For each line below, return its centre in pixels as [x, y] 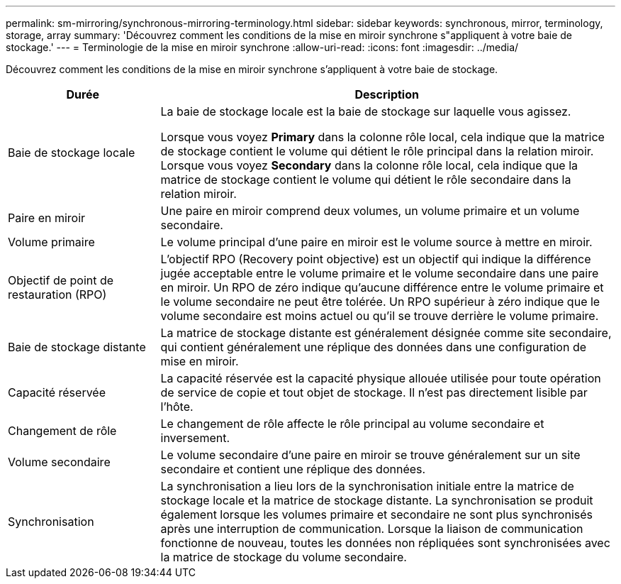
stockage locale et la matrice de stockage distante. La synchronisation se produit [377, 500]
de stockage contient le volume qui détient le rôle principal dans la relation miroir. [377, 151]
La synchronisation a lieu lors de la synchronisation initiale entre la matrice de [367, 486]
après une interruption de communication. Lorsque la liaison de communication [372, 529]
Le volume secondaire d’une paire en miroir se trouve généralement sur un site [370, 455]
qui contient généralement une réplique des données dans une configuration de [374, 347]
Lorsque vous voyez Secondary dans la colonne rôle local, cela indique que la [369, 165]
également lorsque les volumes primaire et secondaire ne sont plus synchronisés [376, 514]
